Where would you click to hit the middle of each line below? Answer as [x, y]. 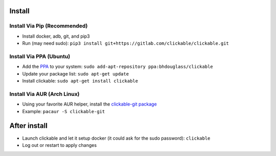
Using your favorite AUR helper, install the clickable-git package [89, 104]
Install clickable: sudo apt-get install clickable [80, 81]
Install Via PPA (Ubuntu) [40, 56]
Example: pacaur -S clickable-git [64, 111]
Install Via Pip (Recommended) [49, 26]
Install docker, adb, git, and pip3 [56, 36]
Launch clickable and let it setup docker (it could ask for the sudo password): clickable [116, 138]
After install [29, 126]
